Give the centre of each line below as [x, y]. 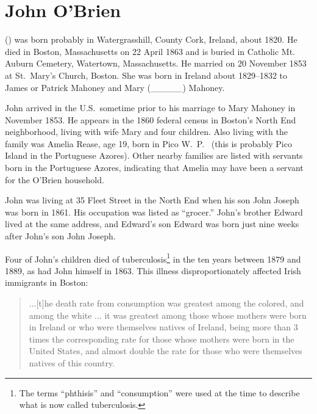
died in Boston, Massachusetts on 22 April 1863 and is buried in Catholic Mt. [150, 51]
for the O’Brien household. [55, 179]
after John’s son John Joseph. [60, 236]
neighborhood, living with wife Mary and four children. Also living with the [146, 132]
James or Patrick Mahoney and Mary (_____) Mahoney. [115, 87]
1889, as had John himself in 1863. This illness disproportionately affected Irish [153, 270]
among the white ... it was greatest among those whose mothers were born [168, 315]
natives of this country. [72, 363]
